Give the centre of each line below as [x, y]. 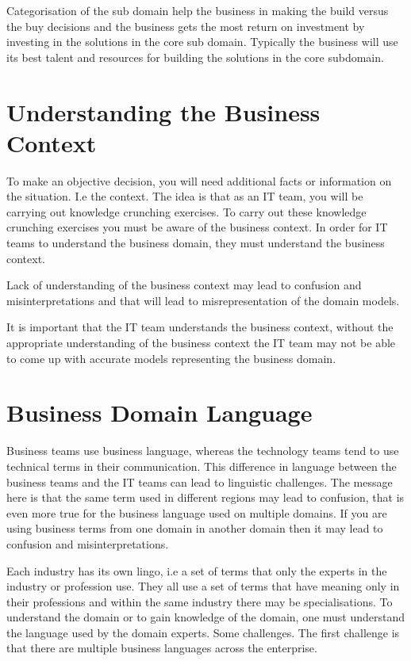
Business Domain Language [159, 413]
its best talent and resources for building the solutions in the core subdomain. [195, 57]
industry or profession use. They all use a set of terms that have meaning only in [203, 586]
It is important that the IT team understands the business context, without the [200, 327]
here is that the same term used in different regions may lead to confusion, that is [205, 497]
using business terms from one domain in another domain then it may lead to [195, 528]
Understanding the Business [163, 111]
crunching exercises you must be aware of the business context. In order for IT [197, 227]
